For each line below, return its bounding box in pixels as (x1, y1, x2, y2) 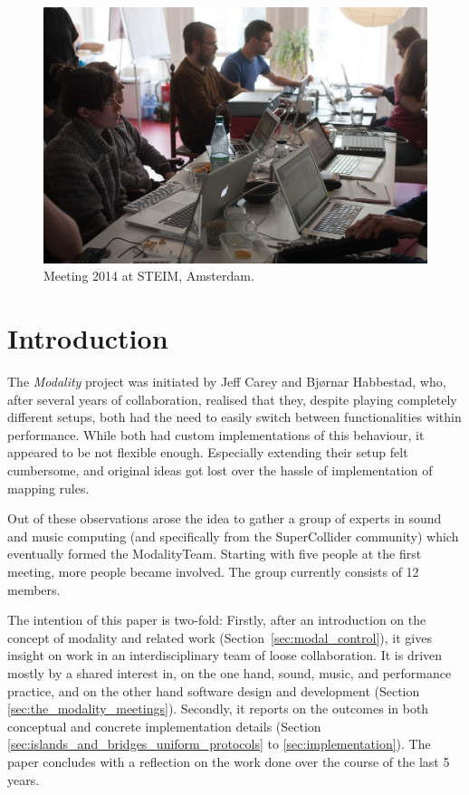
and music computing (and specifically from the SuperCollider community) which (7, 526, 459, 545)
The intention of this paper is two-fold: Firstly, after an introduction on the (7, 610, 426, 629)
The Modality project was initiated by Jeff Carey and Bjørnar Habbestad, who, (7, 372, 446, 391)
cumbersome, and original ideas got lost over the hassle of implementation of (7, 461, 433, 480)
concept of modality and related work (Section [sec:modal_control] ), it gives (7, 627, 432, 647)
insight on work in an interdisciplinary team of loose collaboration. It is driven (7, 646, 443, 665)
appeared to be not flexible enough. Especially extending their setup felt (7, 443, 408, 462)
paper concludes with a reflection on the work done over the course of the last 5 (7, 752, 450, 771)
